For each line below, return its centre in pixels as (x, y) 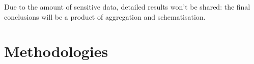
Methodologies (56, 51)
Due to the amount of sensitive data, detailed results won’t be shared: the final (127, 7)
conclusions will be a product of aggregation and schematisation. (105, 16)
